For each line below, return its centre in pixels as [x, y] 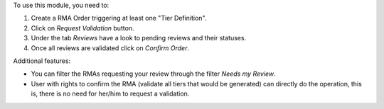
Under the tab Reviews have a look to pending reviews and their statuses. [139, 38]
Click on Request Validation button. [82, 28]
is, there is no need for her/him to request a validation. [110, 94]
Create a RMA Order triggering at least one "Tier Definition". [119, 18]
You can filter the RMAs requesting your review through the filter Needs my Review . [154, 74]
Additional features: [42, 61]
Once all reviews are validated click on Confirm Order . [110, 48]
